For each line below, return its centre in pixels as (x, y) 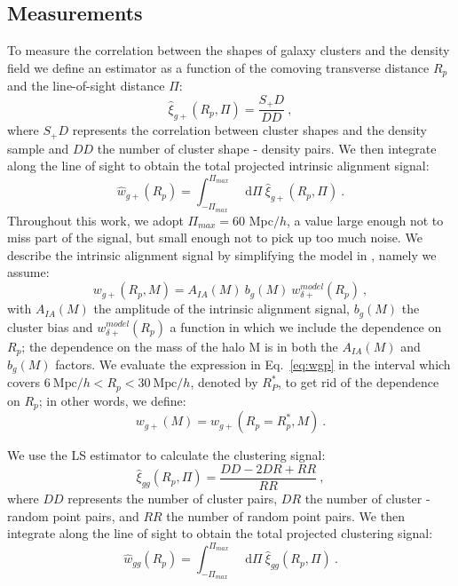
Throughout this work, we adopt (95, 220)
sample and (38, 148)
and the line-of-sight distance (86, 86)
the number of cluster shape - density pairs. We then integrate (267, 148)
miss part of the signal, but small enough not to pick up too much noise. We (215, 238)
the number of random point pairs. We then (285, 515)
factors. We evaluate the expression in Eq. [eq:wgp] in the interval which (253, 364)
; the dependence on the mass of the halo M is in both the (180, 346)
